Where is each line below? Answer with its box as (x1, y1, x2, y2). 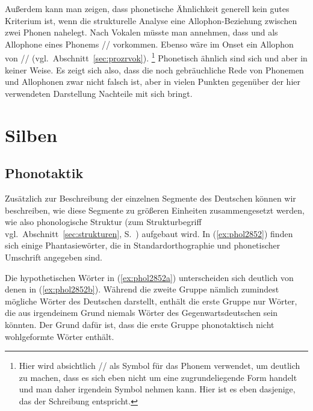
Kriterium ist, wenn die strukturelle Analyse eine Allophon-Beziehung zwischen (5, 14, 297, 26)
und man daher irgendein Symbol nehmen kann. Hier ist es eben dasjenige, (19, 383, 296, 395)
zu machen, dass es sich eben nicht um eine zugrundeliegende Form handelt (19, 371, 297, 383)
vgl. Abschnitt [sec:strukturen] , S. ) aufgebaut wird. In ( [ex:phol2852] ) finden (5, 227, 293, 239)
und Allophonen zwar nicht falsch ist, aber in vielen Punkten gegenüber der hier (5, 75, 300, 88)
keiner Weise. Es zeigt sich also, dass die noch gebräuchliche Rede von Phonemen (5, 63, 304, 76)
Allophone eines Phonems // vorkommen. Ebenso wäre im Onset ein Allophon (5, 37, 294, 50)
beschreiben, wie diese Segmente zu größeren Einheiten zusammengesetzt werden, (5, 203, 305, 216)
